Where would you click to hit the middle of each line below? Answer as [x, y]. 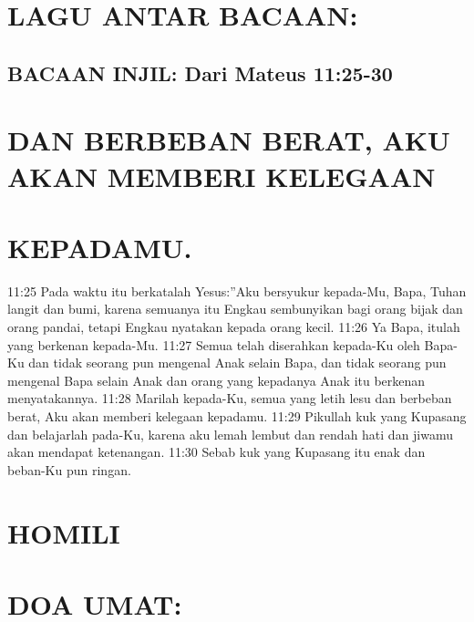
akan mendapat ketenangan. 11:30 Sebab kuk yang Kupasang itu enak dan [216, 452]
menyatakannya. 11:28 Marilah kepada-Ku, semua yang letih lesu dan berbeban [230, 398]
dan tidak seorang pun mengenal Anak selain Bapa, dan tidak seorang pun [237, 363]
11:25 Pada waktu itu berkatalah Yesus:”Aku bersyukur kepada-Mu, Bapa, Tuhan [237, 290]
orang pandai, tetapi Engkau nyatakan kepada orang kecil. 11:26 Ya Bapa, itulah [234, 327]
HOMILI [64, 532]
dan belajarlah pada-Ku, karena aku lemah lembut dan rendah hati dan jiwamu [231, 434]
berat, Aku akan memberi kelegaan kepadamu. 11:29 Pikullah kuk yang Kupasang [237, 416]
